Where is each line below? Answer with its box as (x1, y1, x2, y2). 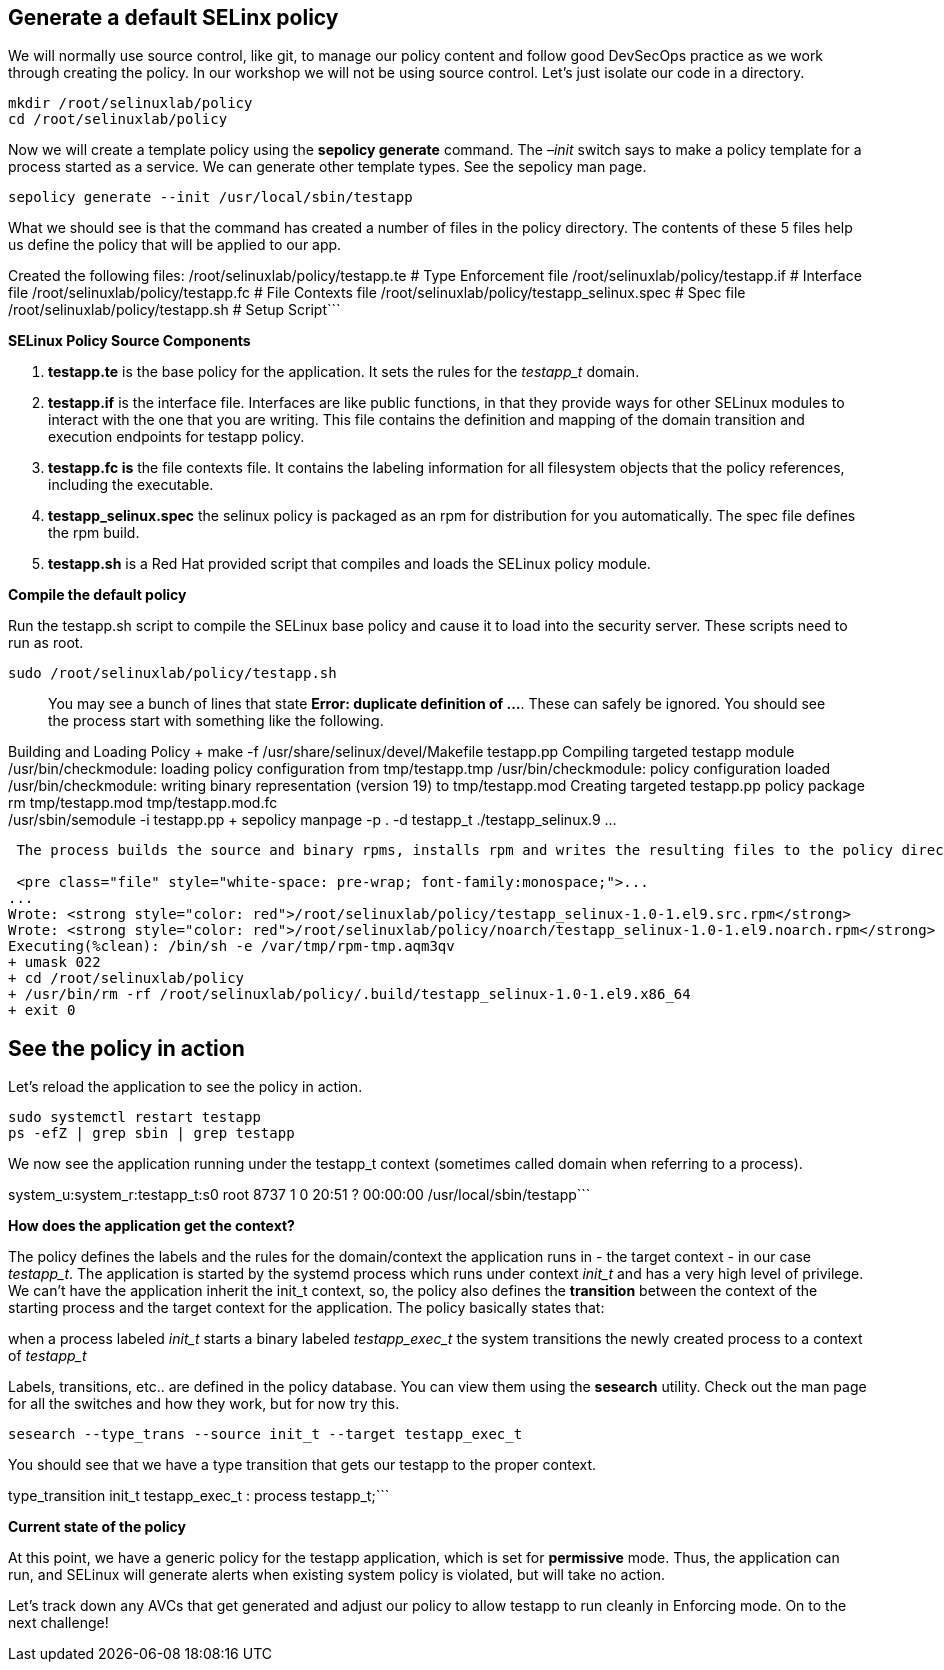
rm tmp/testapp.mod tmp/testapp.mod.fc (8, 794, 278, 812)
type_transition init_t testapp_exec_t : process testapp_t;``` (8, 1487, 390, 1505)
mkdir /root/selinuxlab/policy (8, 95, 253, 112)
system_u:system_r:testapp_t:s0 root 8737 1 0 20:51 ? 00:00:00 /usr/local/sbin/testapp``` (8, 1186, 591, 1204)
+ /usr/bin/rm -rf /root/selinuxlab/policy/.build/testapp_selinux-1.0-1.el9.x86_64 (8, 986, 691, 1003)
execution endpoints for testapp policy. (48, 428, 305, 446)
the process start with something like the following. (48, 712, 384, 730)
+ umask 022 (8, 954, 101, 971)
